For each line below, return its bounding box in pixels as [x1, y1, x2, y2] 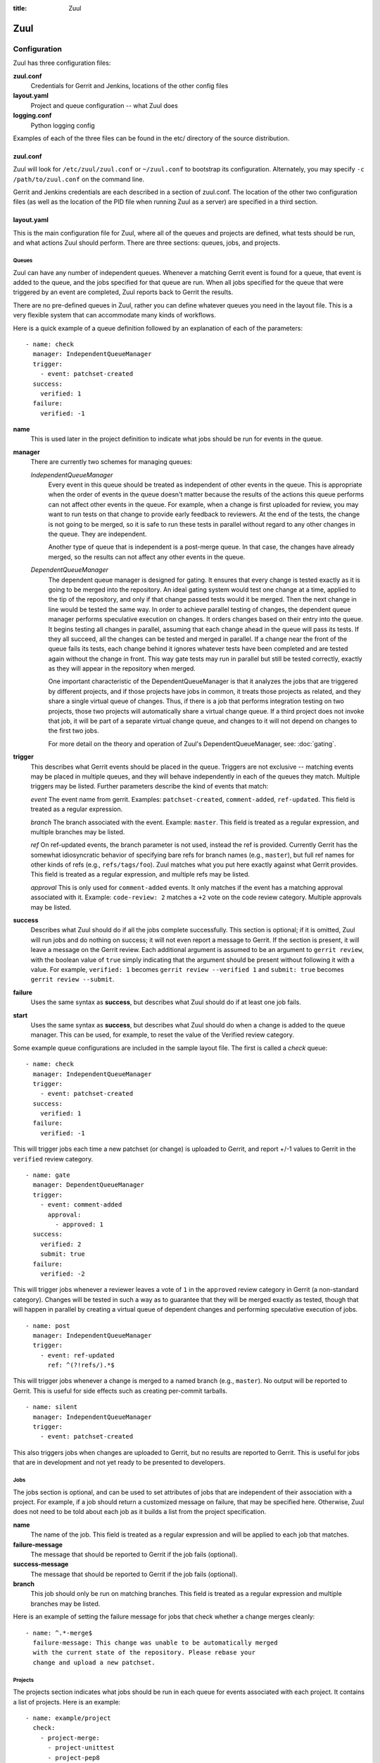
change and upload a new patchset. [32, 1658, 156, 1666]
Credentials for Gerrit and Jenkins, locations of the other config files [30, 81, 229, 90]
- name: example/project [25, 1714, 111, 1722]
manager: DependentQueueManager [32, 1181, 144, 1189]
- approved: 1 [55, 1220, 104, 1228]
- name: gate [25, 1171, 70, 1179]
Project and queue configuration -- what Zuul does [30, 101, 179, 109]
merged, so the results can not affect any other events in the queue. [48, 552, 246, 561]
